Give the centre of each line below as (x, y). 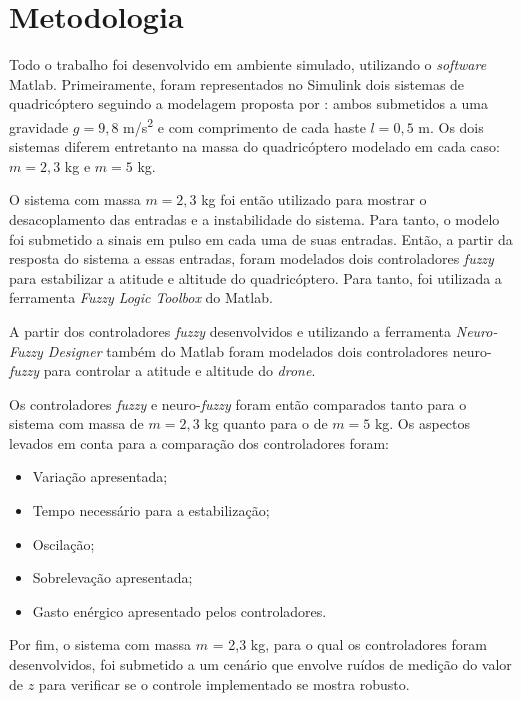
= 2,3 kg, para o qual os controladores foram (349, 644)
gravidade (39, 126)
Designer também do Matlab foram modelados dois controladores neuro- (269, 350)
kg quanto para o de (266, 423)
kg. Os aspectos (422, 423)
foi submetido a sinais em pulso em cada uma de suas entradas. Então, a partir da (261, 238)
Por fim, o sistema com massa (100, 644)
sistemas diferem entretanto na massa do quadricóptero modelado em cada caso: (254, 146)
